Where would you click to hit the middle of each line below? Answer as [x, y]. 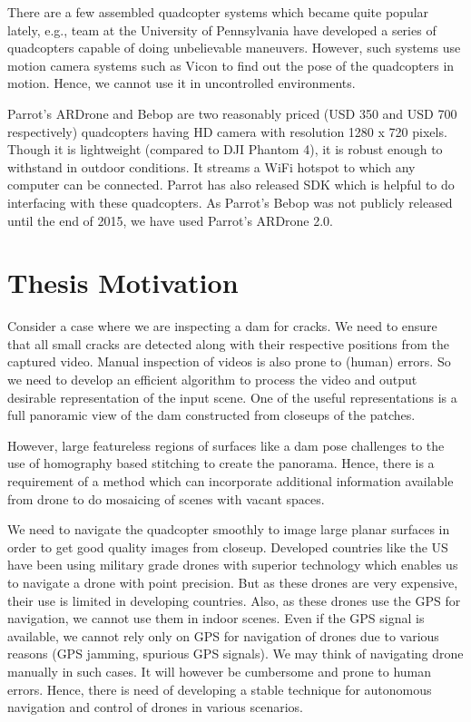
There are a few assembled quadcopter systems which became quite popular [218, 12]
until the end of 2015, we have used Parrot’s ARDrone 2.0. [171, 220]
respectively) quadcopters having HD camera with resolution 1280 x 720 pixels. [227, 131]
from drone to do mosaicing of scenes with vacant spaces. [166, 498]
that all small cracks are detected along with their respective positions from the [229, 343]
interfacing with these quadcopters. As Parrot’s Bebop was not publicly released [230, 202]
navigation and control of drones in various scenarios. [155, 707]
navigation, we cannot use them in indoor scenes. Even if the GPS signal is [216, 618]
